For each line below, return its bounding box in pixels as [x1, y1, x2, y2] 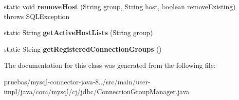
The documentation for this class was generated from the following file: [4, 60, 216, 70]
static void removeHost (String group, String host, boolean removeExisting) [4, 1, 236, 11]
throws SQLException [4, 11, 70, 21]
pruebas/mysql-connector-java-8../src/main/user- [4, 76, 150, 86]
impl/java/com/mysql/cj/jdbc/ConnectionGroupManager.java [4, 86, 190, 96]
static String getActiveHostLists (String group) [4, 27, 153, 38]
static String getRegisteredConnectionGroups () [4, 43, 162, 54]
